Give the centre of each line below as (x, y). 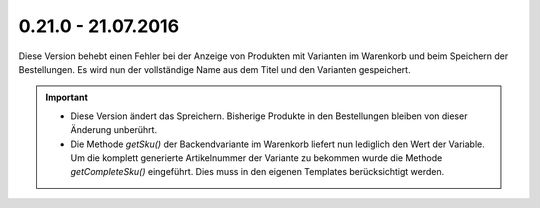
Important (67, 97)
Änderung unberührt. (114, 130)
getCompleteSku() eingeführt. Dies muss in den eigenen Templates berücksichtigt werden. (257, 172)
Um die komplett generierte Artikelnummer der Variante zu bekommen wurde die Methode (256, 157)
